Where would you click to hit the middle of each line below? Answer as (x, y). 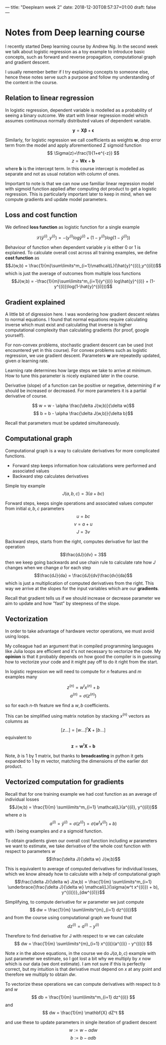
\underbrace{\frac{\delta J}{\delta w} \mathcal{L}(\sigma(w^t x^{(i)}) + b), (83, 887)
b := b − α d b (83, 1038)
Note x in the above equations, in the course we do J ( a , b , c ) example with (81, 953)
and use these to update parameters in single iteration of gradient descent (81, 1023)
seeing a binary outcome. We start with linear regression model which (77, 115)
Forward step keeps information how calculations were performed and (84, 465)
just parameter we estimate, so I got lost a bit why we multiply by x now (78, 959)
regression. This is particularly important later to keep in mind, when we (78, 194)
